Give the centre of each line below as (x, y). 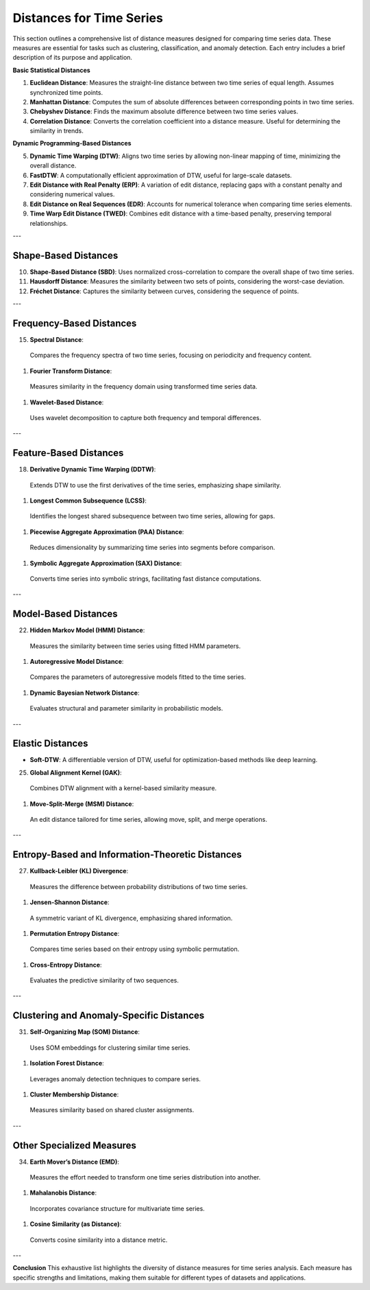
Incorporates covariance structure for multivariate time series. (117, 1208)
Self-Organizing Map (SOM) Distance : (85, 1032)
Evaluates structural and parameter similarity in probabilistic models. (126, 709)
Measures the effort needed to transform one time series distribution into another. (145, 1177)
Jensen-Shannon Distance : (70, 902)
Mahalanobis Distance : (63, 1193)
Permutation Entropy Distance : (75, 933)
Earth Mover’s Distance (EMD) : (75, 1162)
